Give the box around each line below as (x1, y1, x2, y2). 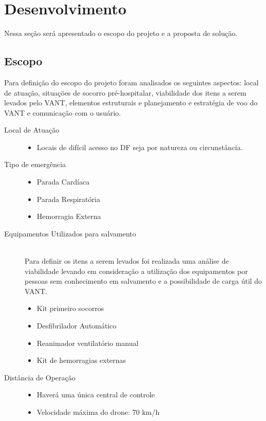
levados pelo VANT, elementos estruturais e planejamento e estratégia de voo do (4, 97, 258, 108)
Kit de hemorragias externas (36, 355, 126, 365)
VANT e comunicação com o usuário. (4, 107, 121, 118)
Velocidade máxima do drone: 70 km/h (36, 406, 160, 417)
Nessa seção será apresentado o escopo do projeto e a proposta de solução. (4, 28, 238, 39)
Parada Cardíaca (36, 176, 90, 187)
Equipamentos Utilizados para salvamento (4, 228, 136, 239)
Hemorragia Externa (36, 211, 101, 222)
